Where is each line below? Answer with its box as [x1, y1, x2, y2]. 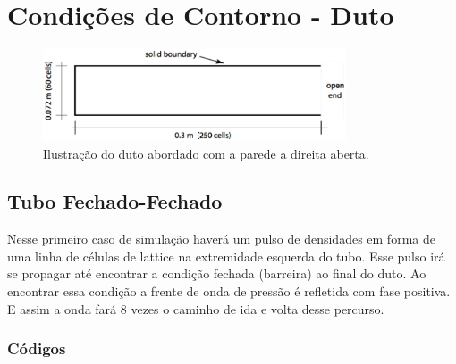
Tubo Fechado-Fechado [7, 187, 223, 215]
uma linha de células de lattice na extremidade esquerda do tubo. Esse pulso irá [7, 246, 445, 265]
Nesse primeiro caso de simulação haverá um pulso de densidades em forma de [7, 229, 435, 248]
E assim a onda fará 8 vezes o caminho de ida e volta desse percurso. [7, 299, 384, 318]
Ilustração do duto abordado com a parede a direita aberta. [43, 144, 369, 162]
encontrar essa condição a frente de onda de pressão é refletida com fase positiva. [7, 282, 451, 301]
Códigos [7, 337, 66, 360]
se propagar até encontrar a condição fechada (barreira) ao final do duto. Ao [7, 264, 426, 283]
